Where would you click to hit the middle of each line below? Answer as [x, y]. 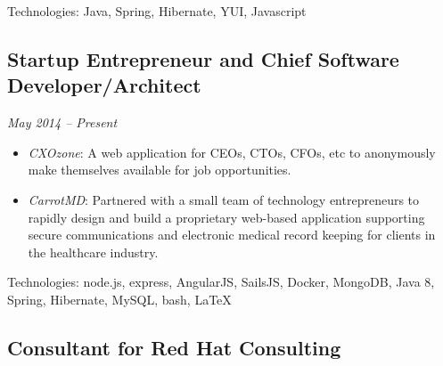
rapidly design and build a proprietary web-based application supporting [226, 217]
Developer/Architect [104, 85]
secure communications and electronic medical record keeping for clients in [232, 235]
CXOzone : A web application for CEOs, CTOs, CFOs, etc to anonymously [232, 152]
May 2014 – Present [62, 122]
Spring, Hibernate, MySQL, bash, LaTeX [119, 299]
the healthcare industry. [93, 252]
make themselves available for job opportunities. [160, 170]
